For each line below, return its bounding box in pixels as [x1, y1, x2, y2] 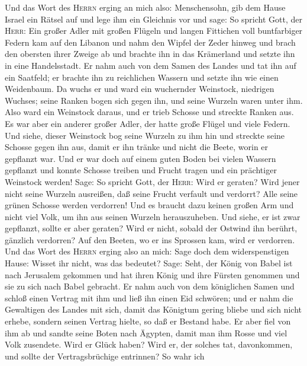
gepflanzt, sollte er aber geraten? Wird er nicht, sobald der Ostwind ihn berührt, [5, 222, 298, 234]
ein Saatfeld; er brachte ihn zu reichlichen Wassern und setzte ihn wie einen [5, 71, 279, 83]
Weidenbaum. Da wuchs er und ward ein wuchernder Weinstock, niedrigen [5, 82, 274, 95]
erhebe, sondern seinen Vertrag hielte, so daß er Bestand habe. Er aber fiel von [5, 315, 291, 327]
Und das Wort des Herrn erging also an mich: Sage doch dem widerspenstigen [5, 245, 289, 257]
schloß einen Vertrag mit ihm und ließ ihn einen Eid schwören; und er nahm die [5, 291, 293, 304]
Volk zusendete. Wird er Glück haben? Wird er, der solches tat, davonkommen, [5, 338, 293, 351]
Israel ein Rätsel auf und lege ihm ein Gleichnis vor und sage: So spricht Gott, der [5, 12, 302, 25]
